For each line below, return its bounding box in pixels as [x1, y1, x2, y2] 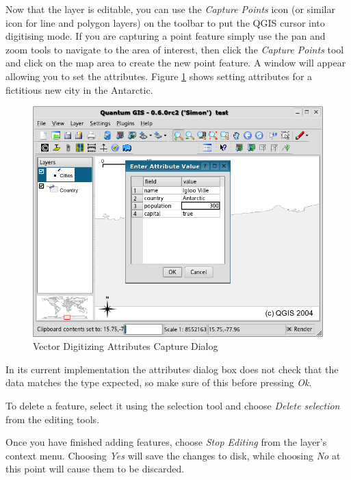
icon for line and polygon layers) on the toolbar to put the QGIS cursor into [5, 15, 325, 29]
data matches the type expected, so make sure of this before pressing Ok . [5, 375, 312, 390]
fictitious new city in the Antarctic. [5, 82, 153, 97]
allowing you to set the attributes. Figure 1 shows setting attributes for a [5, 68, 313, 83]
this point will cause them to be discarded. [5, 462, 185, 476]
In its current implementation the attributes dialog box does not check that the [5, 362, 339, 376]
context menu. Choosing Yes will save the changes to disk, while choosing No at [5, 448, 341, 462]
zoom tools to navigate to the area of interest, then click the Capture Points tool [5, 42, 344, 56]
